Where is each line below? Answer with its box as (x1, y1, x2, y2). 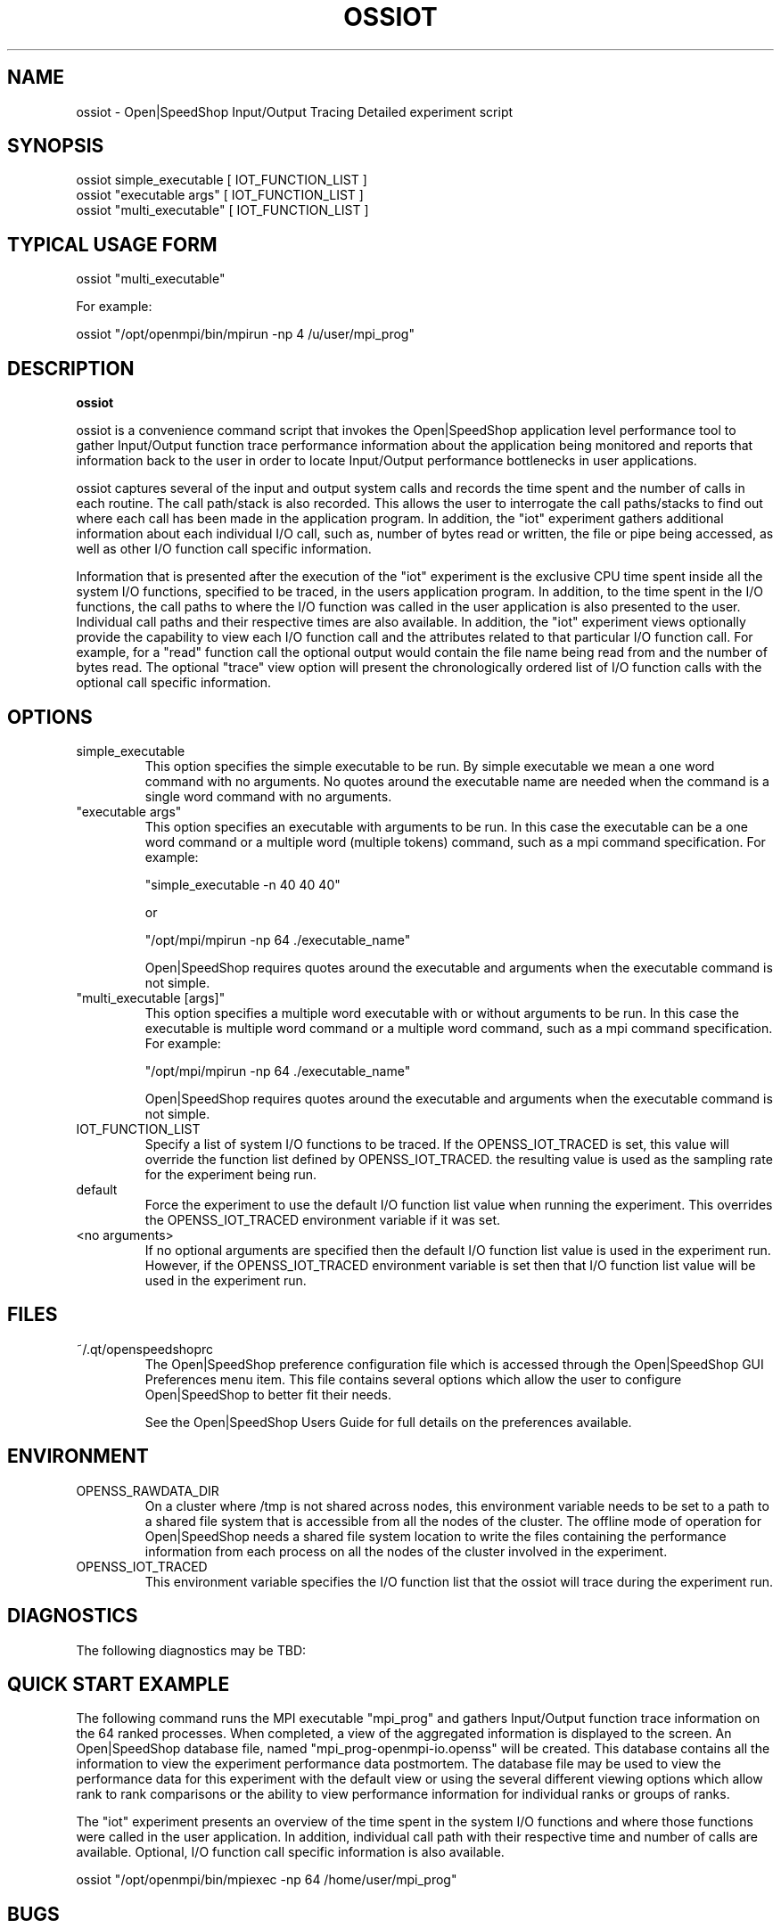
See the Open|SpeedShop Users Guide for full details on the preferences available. (144, 1414, 632, 1430)
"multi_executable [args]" (76, 989, 226, 1005)
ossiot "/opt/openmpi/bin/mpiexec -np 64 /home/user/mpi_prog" (76, 1872, 457, 1888)
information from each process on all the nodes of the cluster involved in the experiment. (144, 1543, 668, 1559)
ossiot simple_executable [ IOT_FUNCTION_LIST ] (76, 172, 367, 188)
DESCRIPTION (7, 357, 135, 380)
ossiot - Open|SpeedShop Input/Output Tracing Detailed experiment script (76, 103, 514, 119)
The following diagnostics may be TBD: (76, 1642, 307, 1658)
